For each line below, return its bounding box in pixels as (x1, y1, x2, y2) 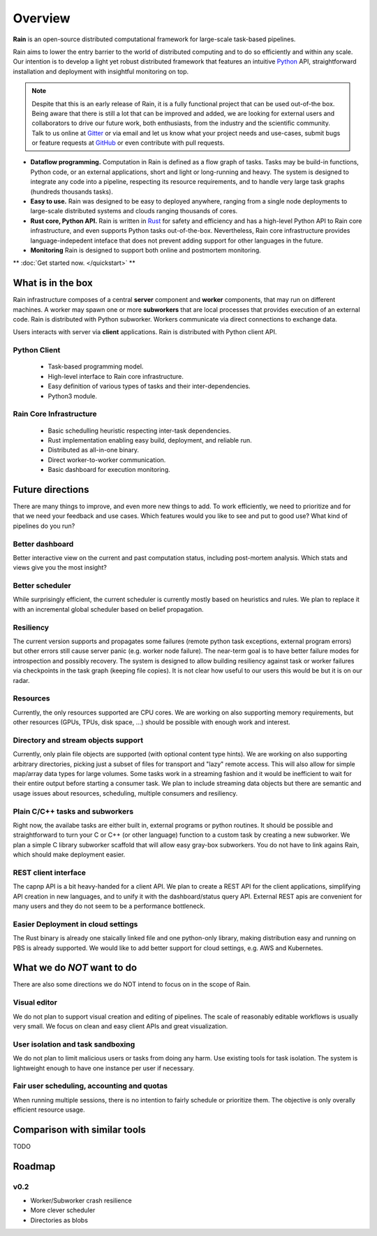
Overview (13, 10, 71, 26)
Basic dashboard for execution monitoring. (47, 466, 170, 474)
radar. (13, 676, 30, 684)
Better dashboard (13, 539, 74, 549)
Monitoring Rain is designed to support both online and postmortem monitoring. (30, 245, 261, 254)
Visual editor (13, 998, 57, 1007)
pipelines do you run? (13, 522, 75, 530)
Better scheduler (13, 581, 71, 591)
